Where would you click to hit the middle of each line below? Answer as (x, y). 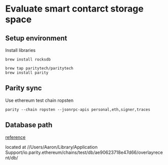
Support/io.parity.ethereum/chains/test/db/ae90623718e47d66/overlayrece (84, 152)
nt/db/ (12, 157)
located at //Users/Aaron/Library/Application (51, 147)
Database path (29, 125)
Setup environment (36, 38)
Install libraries (20, 50)
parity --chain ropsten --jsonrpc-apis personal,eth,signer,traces (78, 109)
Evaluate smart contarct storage (74, 9)
